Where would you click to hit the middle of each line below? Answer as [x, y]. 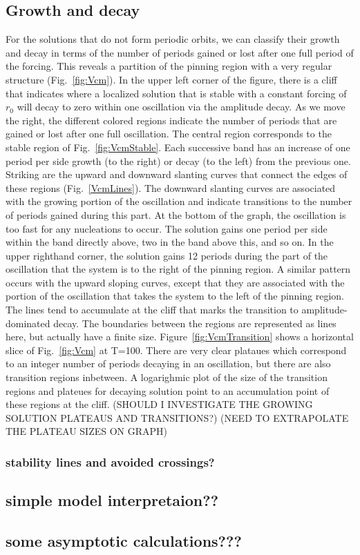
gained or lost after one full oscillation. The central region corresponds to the [169, 134]
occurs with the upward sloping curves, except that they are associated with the [175, 282]
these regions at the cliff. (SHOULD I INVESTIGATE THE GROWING [159, 404]
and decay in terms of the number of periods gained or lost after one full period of [180, 52]
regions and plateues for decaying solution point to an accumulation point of [168, 390]
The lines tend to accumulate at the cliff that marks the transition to [152, 310]
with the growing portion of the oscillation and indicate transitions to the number [179, 201]
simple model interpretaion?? [112, 500]
